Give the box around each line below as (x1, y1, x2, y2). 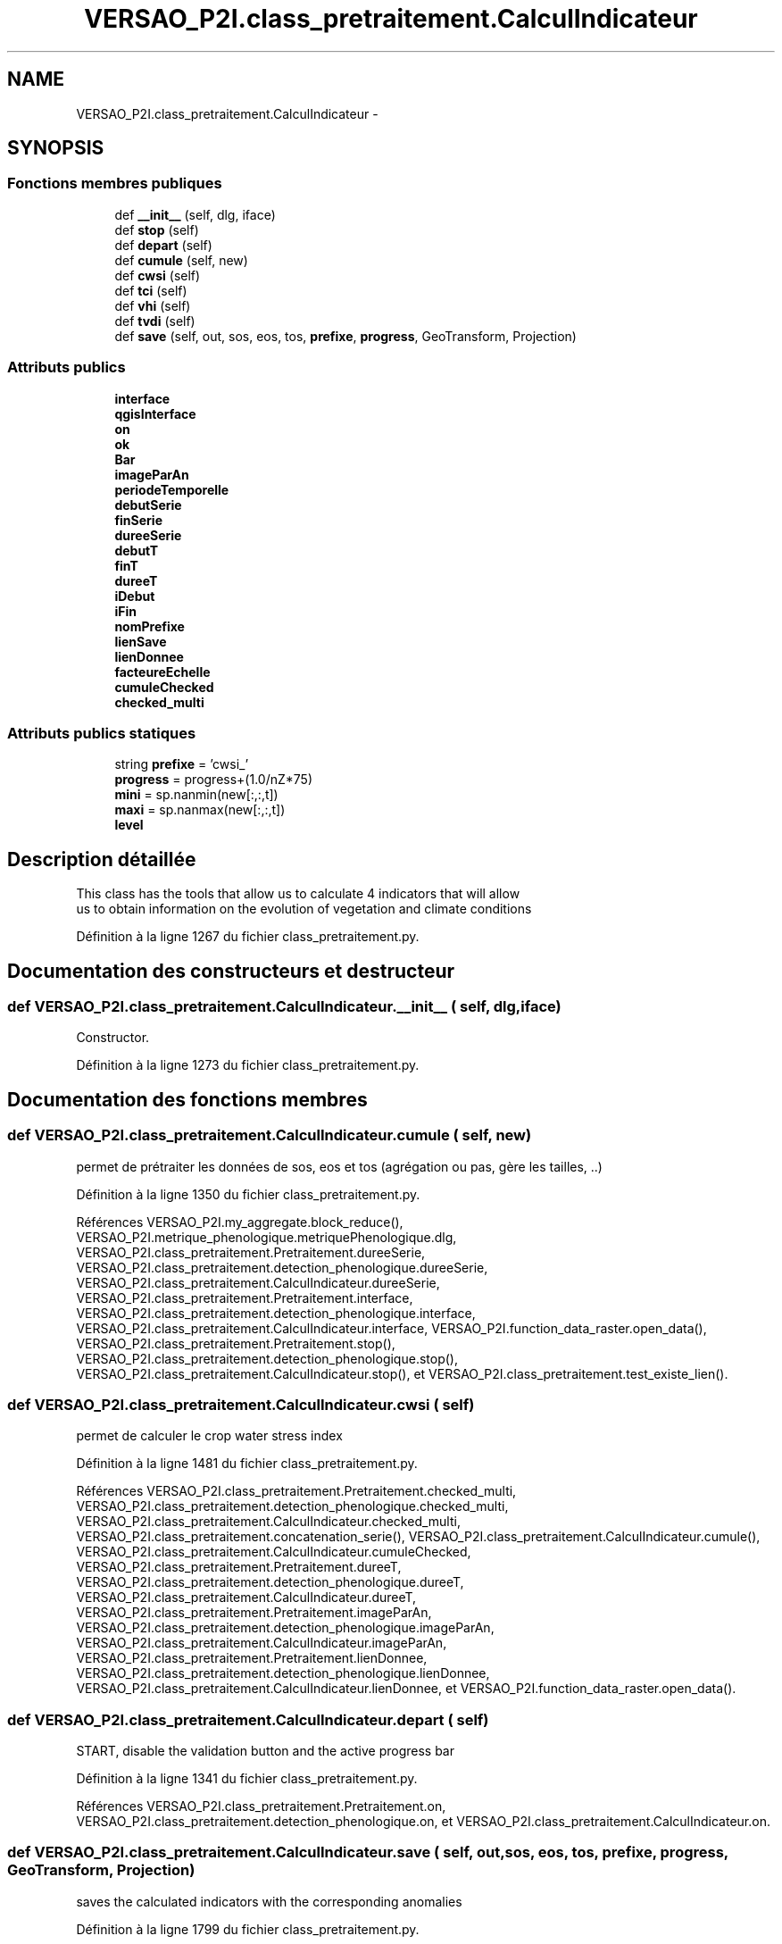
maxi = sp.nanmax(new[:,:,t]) (114, 802, 286, 818)
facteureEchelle (114, 663, 211, 680)
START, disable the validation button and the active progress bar (76, 1743, 454, 1759)
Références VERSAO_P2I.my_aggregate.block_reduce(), (76, 1214, 403, 1230)
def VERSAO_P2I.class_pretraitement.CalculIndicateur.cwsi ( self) (7, 1395, 475, 1414)
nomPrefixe (114, 618, 185, 634)
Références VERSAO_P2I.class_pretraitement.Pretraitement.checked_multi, (76, 1483, 517, 1499)
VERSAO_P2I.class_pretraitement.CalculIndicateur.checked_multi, (76, 1514, 461, 1530)
